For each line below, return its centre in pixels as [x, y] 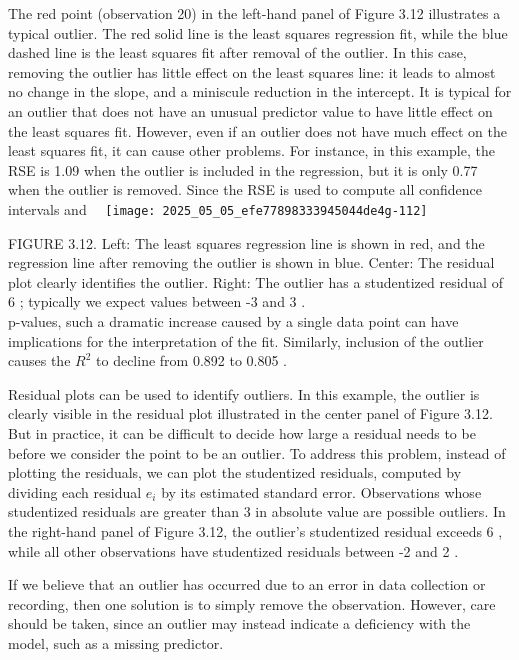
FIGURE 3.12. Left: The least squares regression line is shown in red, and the [246, 242]
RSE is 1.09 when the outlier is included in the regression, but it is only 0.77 [243, 169]
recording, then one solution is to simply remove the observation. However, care [252, 603]
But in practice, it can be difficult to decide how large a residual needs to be [242, 432]
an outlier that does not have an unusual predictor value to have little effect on [250, 110]
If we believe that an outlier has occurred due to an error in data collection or [247, 584]
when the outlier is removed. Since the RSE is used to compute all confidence [245, 189]
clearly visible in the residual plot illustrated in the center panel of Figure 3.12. [250, 413]
